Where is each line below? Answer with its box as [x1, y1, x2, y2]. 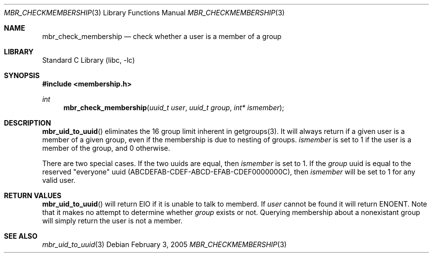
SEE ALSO [4, 232, 38, 240]
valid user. [42, 176, 76, 184]
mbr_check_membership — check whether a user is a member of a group [42, 32, 282, 41]
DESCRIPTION [4, 119, 51, 127]
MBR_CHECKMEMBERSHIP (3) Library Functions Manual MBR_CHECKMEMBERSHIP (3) [4, 8, 285, 17]
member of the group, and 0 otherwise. [42, 144, 170, 152]
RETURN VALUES [4, 191, 62, 200]
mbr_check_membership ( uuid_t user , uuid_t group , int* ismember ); [63, 103, 284, 112]
